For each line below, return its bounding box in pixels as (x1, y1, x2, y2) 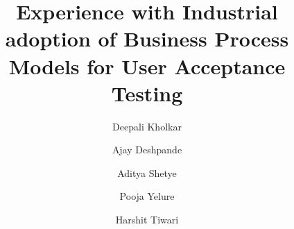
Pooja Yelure (119, 189, 175, 203)
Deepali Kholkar (112, 119, 182, 133)
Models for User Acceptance (8, 51, 286, 80)
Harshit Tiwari (115, 212, 179, 227)
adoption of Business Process (5, 24, 289, 53)
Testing (111, 78, 183, 107)
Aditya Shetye (117, 165, 177, 180)
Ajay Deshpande (112, 142, 182, 157)
